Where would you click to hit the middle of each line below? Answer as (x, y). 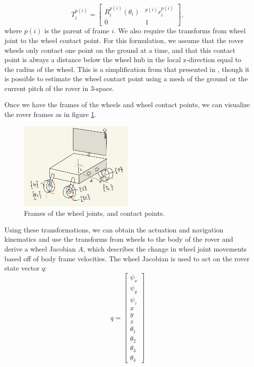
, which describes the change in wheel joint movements (165, 249)
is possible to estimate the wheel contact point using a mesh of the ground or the (126, 79)
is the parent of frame (77, 31)
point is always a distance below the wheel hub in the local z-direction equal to (123, 59)
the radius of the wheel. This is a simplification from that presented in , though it (127, 69)
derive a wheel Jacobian (40, 249)
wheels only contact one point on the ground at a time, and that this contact (120, 50)
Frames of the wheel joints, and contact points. (94, 213)
